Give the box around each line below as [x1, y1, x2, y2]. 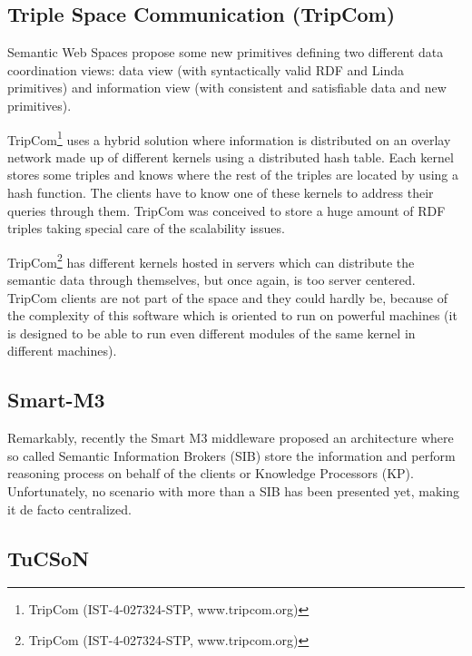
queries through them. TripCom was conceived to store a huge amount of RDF [7, 201, 446, 220]
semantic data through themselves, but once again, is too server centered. [7, 270, 416, 289]
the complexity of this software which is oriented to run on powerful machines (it [7, 306, 457, 325]
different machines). [7, 341, 117, 360]
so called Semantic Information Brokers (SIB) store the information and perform [7, 445, 456, 465]
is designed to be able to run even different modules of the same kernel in [7, 323, 416, 342]
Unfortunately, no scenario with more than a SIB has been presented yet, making [7, 482, 459, 500]
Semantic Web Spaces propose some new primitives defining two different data [7, 43, 444, 62]
